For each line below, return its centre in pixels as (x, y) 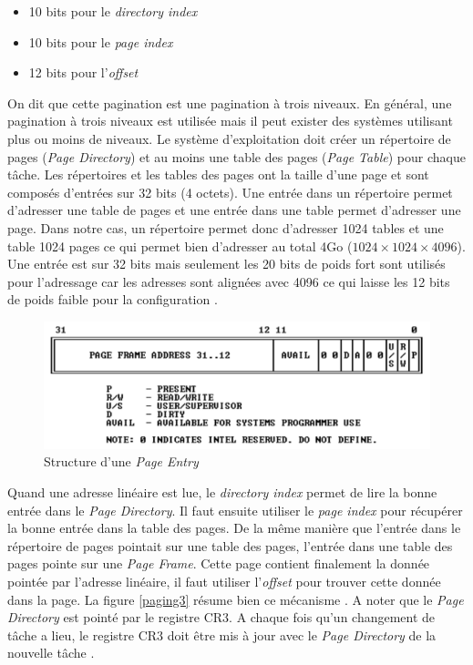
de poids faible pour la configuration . (113, 299)
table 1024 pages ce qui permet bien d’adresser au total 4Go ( (180, 246)
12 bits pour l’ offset (83, 72)
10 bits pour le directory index (113, 11)
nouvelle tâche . (51, 653)
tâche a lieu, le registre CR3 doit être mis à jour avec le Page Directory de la (222, 634)
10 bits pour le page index (101, 41)
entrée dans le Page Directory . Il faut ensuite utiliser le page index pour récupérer (235, 510)
